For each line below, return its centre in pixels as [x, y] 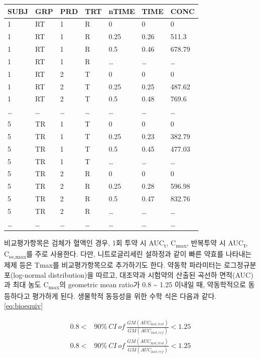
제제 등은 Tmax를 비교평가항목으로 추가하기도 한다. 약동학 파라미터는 [113, 265]
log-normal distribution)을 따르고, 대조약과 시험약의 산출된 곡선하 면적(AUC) [133, 274]
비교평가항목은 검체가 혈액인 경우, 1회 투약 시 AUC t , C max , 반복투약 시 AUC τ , [126, 243]
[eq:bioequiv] [24, 306]
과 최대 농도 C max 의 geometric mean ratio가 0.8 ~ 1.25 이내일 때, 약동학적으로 [125, 285]
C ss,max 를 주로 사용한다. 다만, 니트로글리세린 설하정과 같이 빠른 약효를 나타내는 [128, 254]
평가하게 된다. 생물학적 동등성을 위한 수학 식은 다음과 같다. [124, 295]
